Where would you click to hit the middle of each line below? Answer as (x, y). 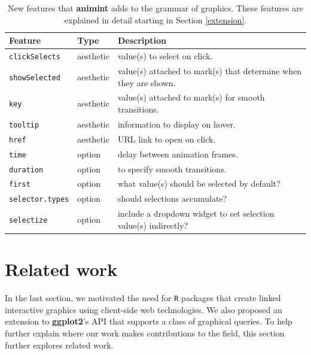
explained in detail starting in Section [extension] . (155, 19)
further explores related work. (59, 345)
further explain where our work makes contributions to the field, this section (145, 333)
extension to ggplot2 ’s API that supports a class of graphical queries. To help (149, 321)
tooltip (24, 125)
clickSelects (35, 57)
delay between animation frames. (178, 154)
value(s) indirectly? (153, 225)
